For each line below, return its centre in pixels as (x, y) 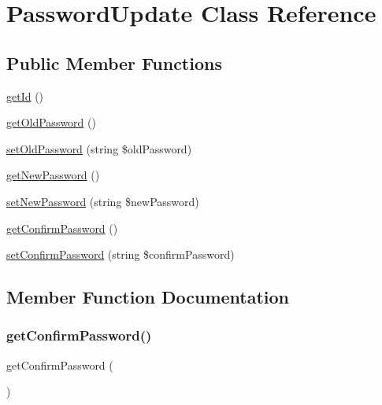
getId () (25, 96)
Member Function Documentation (148, 297)
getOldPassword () (51, 122)
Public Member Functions (114, 63)
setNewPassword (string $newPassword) (103, 201)
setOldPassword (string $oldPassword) (99, 148)
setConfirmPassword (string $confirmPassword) (121, 254)
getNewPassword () (53, 175)
